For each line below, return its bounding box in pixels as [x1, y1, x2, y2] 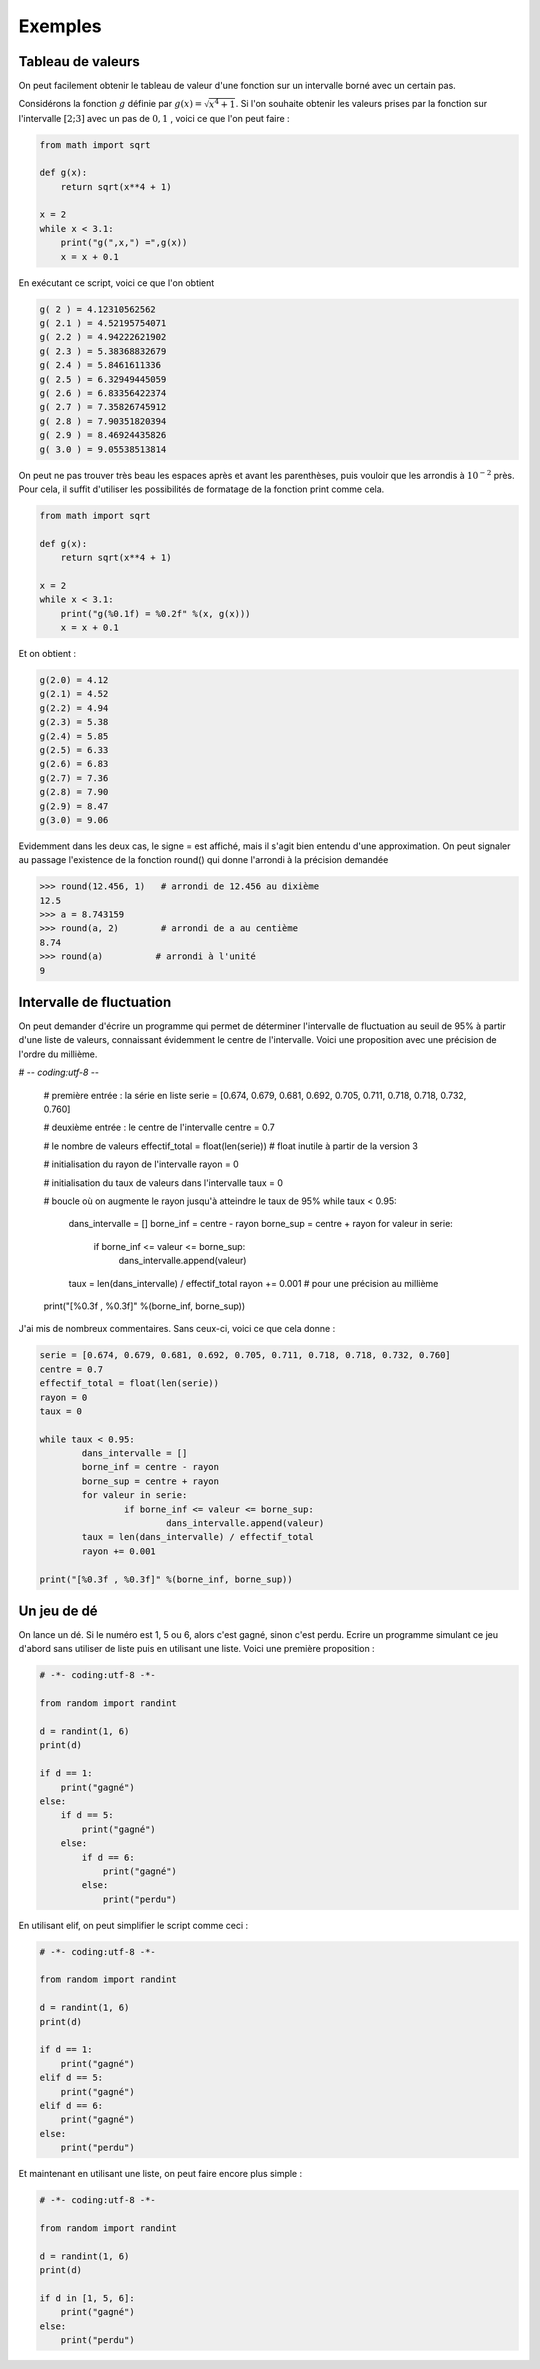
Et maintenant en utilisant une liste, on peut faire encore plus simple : [18, 2168, 303, 2180]
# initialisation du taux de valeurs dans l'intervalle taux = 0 [43, 1176, 284, 1189]
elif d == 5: [39, 2072, 104, 2084]
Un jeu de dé [18, 1602, 99, 1619]
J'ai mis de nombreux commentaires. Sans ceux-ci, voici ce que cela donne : [18, 1323, 336, 1335]
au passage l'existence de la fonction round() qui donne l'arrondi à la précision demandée [18, 854, 389, 866]
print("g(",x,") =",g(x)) [60, 237, 188, 249]
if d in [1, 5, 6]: [39, 2292, 135, 2304]
